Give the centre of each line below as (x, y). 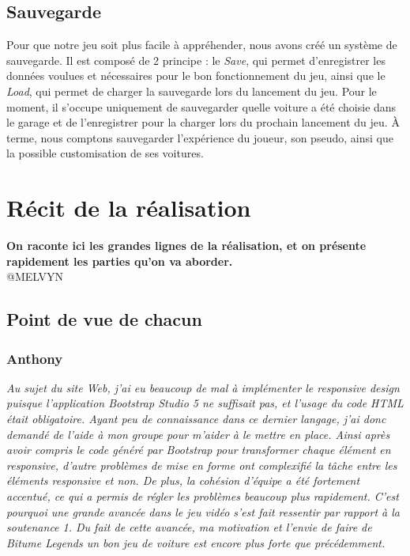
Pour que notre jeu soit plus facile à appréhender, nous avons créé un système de (202, 45)
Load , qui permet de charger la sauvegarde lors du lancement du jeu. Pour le (192, 91)
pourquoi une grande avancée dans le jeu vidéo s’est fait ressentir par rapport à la (203, 511)
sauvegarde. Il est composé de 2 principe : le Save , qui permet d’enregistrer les (196, 60)
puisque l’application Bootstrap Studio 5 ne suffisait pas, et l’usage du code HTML (205, 403)
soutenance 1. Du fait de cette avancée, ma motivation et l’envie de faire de (189, 527)
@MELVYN (35, 276)
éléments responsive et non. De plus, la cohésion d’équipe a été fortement (183, 480)
